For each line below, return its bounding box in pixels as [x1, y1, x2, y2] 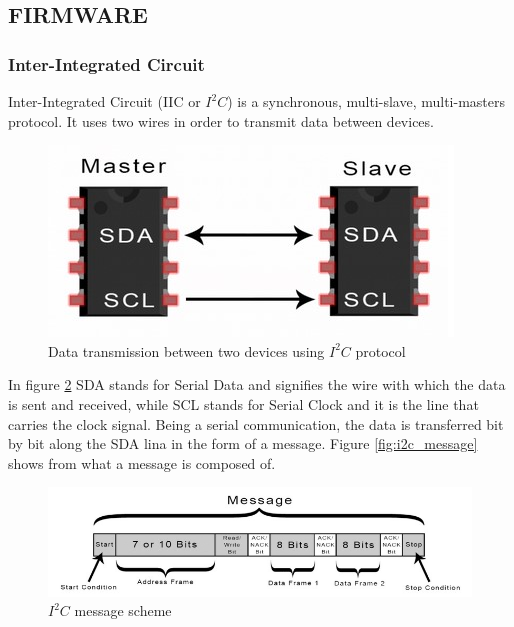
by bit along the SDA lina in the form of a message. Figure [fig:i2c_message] [8, 433, 478, 454]
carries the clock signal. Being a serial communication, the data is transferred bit [8, 413, 504, 434]
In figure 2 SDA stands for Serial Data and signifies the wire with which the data [8, 374, 506, 395]
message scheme [74, 600, 172, 621]
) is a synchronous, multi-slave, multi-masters [227, 91, 505, 111]
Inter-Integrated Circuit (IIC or [8, 91, 201, 111]
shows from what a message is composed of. [8, 452, 276, 473]
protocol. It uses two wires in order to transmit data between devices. [8, 110, 434, 131]
